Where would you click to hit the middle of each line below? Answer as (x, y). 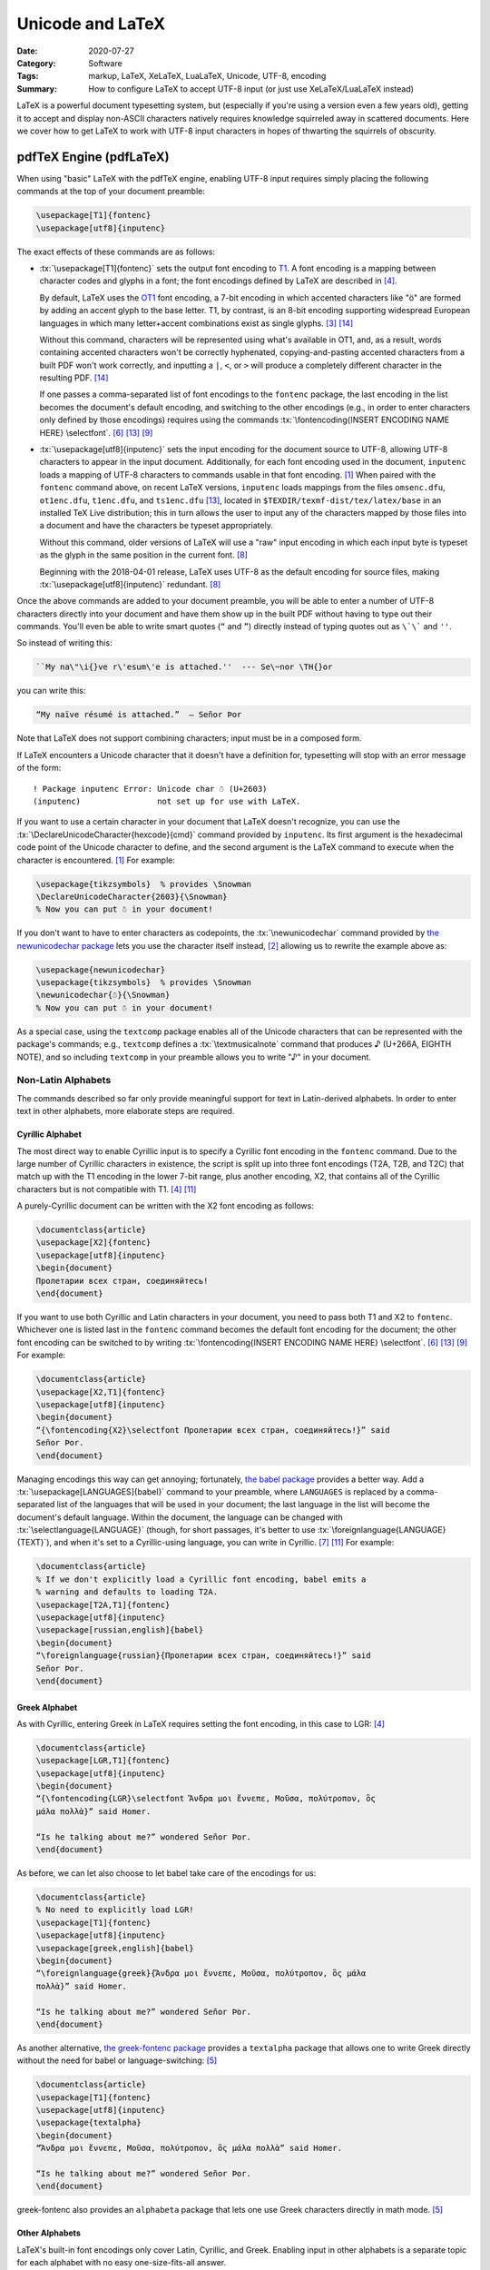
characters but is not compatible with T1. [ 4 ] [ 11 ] (107, 1189)
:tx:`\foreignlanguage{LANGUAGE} (382, 1530)
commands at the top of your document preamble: (111, 192)
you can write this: (51, 691)
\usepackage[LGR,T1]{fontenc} (103, 1761)
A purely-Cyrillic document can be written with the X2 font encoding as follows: (166, 1206)
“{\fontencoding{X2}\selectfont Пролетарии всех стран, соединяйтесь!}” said (213, 1430)
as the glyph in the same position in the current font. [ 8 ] (144, 555)
